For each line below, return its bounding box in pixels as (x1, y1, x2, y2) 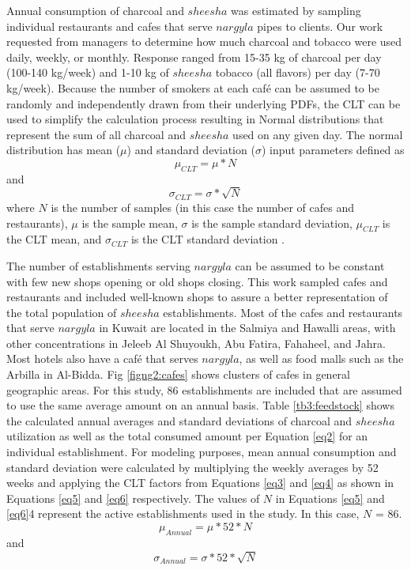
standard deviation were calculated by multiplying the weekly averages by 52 (6, 459, 379, 475)
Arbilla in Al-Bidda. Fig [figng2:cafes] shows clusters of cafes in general (6, 366, 350, 383)
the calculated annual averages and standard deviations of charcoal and (6, 412, 353, 428)
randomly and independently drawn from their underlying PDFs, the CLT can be (6, 95, 401, 111)
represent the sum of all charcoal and (6, 126, 186, 142)
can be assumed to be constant (235, 257, 385, 274)
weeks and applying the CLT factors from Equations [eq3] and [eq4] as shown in (6, 474, 394, 491)
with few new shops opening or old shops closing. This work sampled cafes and (6, 273, 388, 289)
